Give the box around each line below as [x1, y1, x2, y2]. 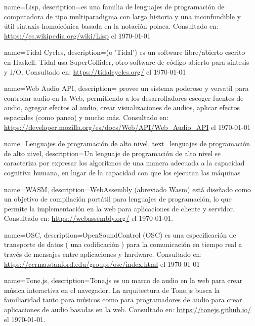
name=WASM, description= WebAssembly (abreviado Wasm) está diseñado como [4, 184, 251, 194]
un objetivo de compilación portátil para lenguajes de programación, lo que [4, 194, 232, 204]
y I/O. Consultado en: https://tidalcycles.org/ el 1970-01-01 [4, 66, 186, 77]
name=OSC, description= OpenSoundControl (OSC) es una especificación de [4, 229, 236, 240]
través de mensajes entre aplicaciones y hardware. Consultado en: [4, 249, 202, 259]
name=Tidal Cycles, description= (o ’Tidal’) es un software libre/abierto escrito [4, 47, 245, 57]
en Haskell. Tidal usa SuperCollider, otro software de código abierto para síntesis [4, 56, 249, 67]
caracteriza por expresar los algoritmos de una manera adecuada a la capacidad [4, 158, 245, 168]
